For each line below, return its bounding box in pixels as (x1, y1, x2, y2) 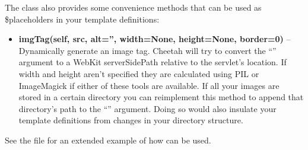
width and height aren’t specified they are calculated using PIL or (18, 67, 259, 79)
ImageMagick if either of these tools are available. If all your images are (18, 79, 280, 91)
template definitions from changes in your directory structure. (18, 114, 243, 126)
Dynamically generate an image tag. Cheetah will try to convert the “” (18, 44, 277, 56)
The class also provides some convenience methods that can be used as (5, 1, 262, 13)
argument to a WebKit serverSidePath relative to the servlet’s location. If (18, 56, 287, 68)
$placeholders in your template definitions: (5, 12, 160, 25)
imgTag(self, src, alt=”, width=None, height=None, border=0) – (18, 33, 291, 45)
